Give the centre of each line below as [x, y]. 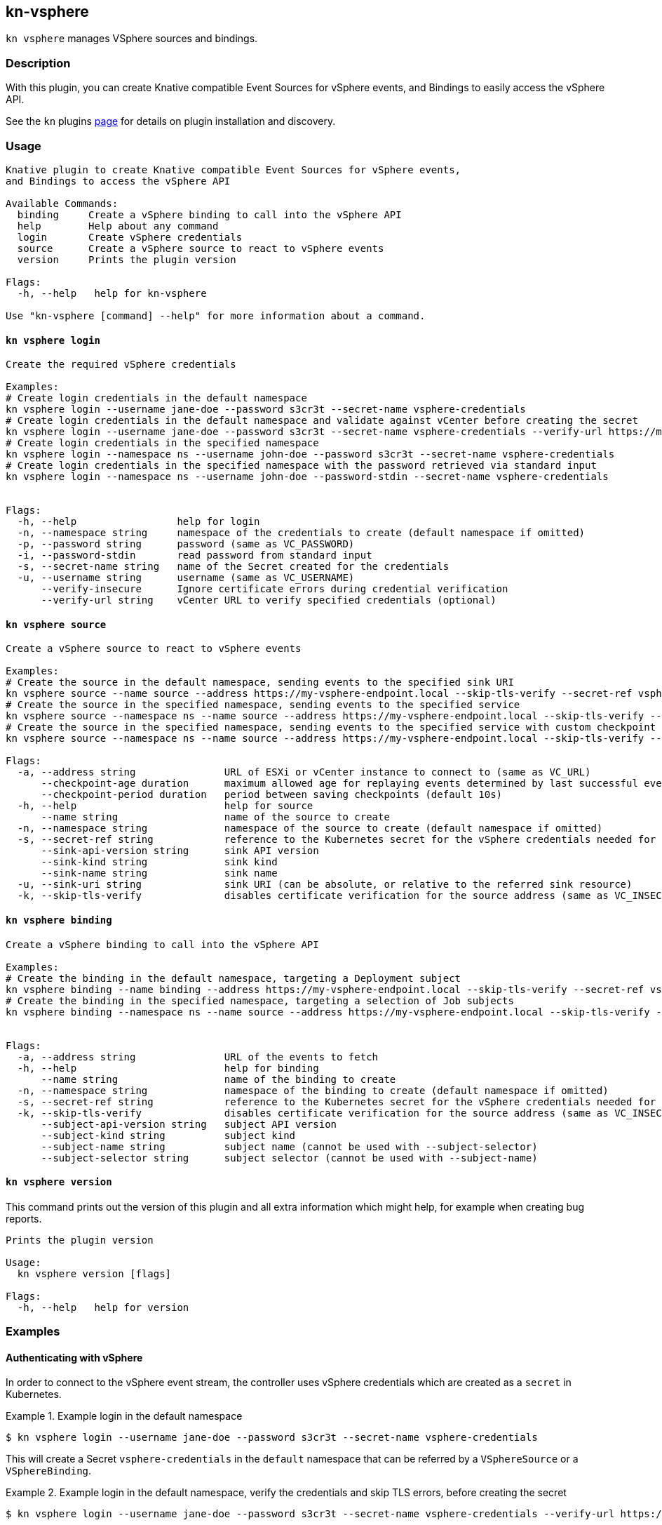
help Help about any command [118, 226]
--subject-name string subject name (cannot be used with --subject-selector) [289, 1146]
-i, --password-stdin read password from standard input [195, 555]
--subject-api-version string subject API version [189, 1124]
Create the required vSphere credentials [121, 365]
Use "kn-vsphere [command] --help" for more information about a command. [216, 315]
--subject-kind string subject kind [168, 1135]
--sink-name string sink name [159, 873]
